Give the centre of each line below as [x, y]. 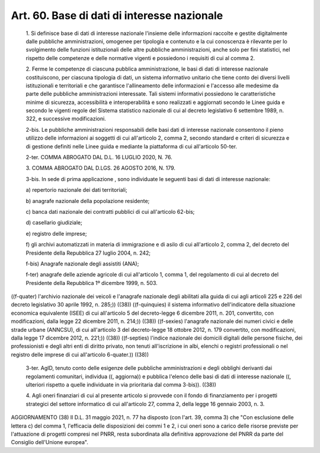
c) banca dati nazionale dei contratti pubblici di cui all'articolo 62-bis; [110, 211]
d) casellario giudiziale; [54, 223]
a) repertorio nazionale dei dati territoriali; [76, 190]
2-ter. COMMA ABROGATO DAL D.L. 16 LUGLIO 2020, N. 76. [99, 157]
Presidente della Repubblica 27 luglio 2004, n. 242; [88, 253]
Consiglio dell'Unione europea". [49, 442]
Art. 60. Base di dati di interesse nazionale [117, 15]
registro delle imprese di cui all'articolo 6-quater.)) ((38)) [80, 354]
